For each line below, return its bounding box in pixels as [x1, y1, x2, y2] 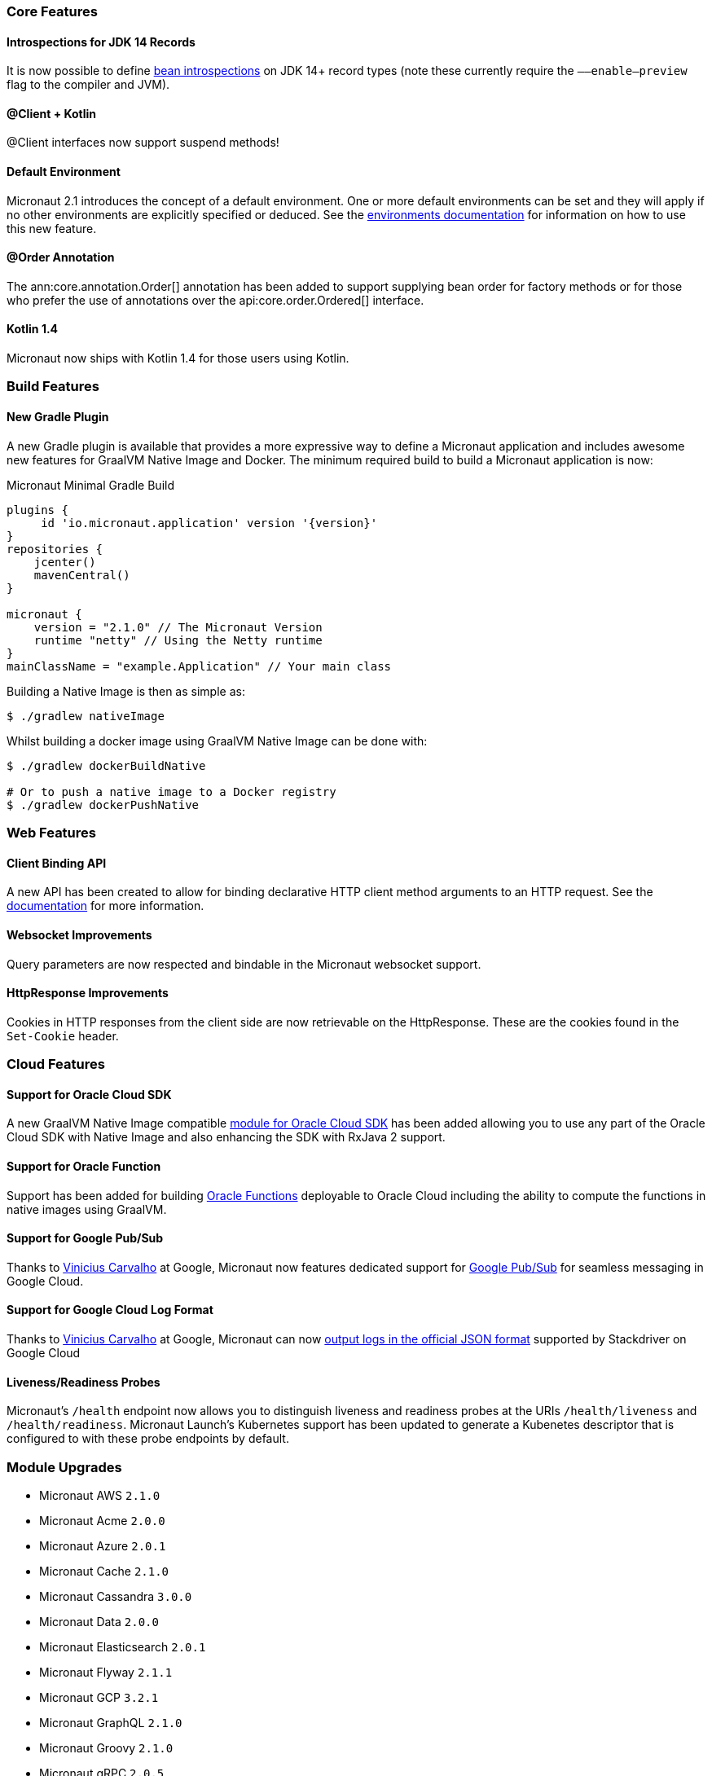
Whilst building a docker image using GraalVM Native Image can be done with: [7, 733, 428, 748]
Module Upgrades [7, 1458, 122, 1475]
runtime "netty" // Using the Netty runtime [33, 633, 323, 647]
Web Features [7, 824, 96, 842]
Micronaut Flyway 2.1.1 [39, 1664, 173, 1679]
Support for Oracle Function [7, 1158, 161, 1173]
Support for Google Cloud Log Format [7, 1303, 213, 1317]
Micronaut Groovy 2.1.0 [39, 1740, 174, 1755]
